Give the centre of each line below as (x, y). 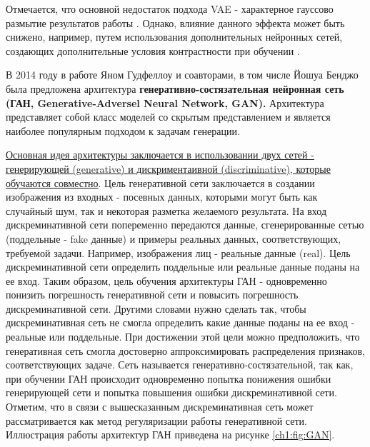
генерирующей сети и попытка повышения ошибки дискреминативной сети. (171, 392)
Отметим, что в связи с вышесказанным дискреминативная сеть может (160, 407)
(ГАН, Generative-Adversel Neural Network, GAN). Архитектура (165, 102)
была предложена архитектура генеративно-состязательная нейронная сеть (175, 88)
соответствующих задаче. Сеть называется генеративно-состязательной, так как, (180, 365)
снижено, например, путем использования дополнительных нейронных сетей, (174, 37)
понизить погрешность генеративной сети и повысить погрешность (152, 295)
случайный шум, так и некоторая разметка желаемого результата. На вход (166, 210)
